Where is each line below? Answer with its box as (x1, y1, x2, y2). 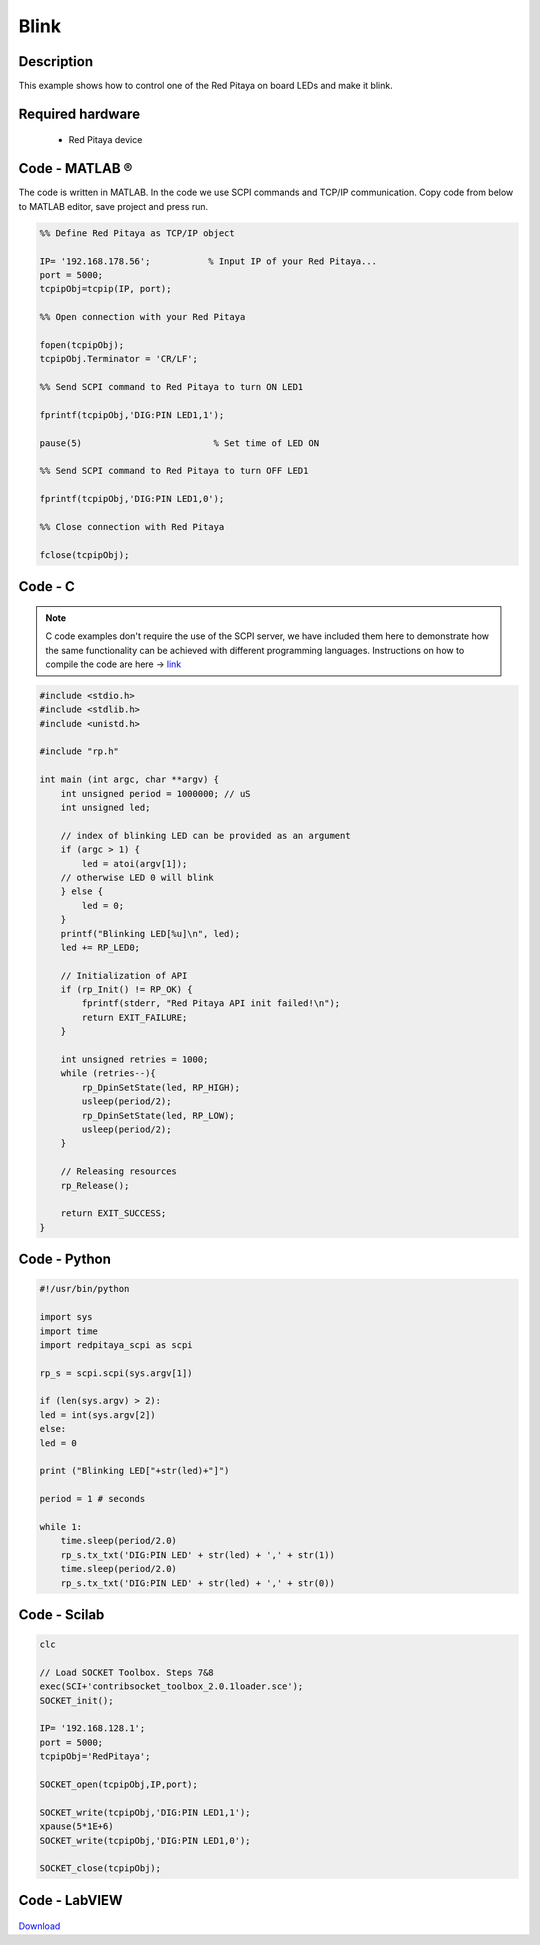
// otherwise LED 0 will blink (60, 871, 214, 883)
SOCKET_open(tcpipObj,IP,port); (39, 1779, 199, 1790)
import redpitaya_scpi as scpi (39, 1339, 194, 1350)
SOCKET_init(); (39, 1695, 114, 1706)
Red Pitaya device (68, 134, 143, 146)
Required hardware (18, 105, 140, 122)
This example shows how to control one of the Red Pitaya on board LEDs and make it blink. (18, 80, 394, 92)
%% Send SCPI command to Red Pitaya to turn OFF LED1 (39, 465, 309, 477)
